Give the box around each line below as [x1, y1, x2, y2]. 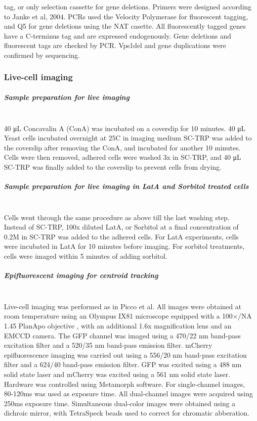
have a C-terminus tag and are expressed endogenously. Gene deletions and [4, 30, 231, 41]
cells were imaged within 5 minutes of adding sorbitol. [4, 251, 168, 261]
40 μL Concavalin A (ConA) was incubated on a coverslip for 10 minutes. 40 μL [4, 123, 246, 133]
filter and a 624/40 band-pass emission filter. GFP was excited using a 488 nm [4, 359, 242, 370]
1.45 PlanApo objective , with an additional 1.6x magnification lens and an [4, 321, 232, 330]
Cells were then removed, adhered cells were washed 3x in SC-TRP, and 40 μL [4, 152, 241, 162]
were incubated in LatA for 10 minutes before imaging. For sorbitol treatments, [4, 241, 245, 251]
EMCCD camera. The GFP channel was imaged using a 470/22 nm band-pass [4, 330, 241, 340]
